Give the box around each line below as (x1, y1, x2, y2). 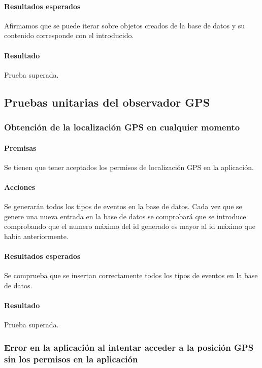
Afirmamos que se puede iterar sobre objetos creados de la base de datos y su (4, 20, 245, 30)
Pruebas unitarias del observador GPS (4, 94, 210, 110)
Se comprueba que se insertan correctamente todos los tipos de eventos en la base (4, 270, 258, 281)
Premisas (4, 142, 37, 153)
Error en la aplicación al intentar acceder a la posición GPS (4, 341, 254, 353)
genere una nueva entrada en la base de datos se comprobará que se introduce (4, 211, 246, 221)
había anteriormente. (4, 230, 69, 241)
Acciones (4, 181, 36, 192)
